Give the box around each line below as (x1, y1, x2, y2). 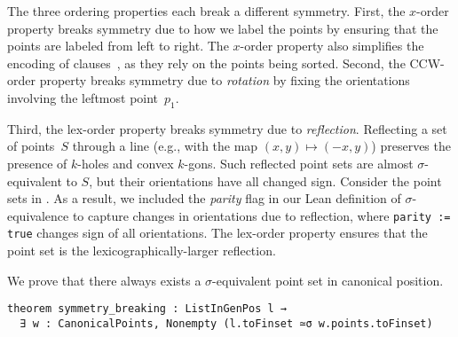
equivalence (7, 206, 69, 224)
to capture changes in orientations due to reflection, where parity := (72, 206, 451, 224)
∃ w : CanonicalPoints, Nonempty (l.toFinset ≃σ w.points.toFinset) (20, 317, 433, 330)
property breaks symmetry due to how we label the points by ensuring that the (7, 19, 438, 37)
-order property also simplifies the (240, 36, 424, 55)
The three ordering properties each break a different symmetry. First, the (7, 2, 406, 20)
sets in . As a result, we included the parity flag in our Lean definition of (7, 189, 401, 208)
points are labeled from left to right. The (7, 36, 229, 55)
